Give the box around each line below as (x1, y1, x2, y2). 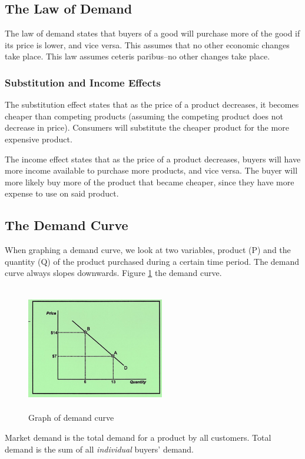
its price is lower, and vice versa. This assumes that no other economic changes (5, 38, 290, 51)
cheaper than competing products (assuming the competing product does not (5, 109, 283, 122)
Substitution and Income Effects (5, 75, 161, 89)
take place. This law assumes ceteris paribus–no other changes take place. (5, 50, 270, 62)
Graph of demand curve (28, 411, 114, 424)
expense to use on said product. (5, 187, 119, 199)
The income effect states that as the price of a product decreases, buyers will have (5, 152, 301, 165)
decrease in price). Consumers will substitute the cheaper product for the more (5, 121, 289, 134)
